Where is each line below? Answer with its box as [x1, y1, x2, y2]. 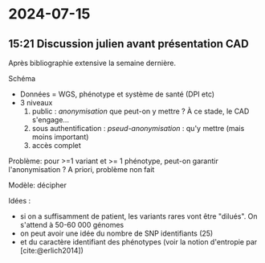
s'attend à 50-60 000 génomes [19, 220, 124, 229]
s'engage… [31, 115, 70, 125]
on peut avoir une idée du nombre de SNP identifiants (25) [19, 228, 214, 238]
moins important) [31, 132, 89, 142]
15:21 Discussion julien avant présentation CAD [8, 37, 249, 51]
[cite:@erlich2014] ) [19, 246, 84, 255]
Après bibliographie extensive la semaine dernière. [8, 58, 177, 68]
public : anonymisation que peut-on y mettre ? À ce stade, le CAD [31, 106, 250, 116]
